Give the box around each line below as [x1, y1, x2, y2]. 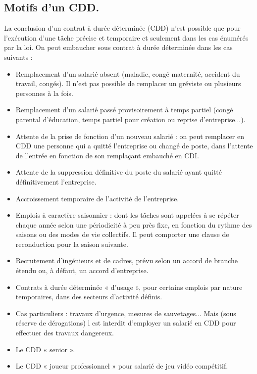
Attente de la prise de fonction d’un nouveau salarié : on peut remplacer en [15, 131, 244, 141]
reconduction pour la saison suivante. [15, 238, 128, 249]
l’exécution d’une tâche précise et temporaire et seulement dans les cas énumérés [4, 32, 249, 43]
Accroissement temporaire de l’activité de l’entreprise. [15, 193, 179, 203]
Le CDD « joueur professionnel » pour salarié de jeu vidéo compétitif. [15, 361, 228, 371]
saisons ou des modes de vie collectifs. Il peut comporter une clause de [15, 229, 229, 239]
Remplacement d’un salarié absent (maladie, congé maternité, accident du [15, 68, 240, 79]
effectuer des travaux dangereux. [15, 327, 114, 338]
